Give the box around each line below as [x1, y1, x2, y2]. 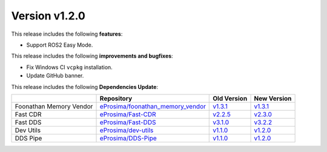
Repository [99, 94, 133, 102]
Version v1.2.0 [11, 9, 86, 22]
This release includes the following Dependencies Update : [11, 83, 159, 90]
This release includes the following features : [11, 30, 123, 38]
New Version [254, 94, 292, 102]
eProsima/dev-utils [99, 126, 154, 134]
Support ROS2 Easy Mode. [26, 41, 93, 48]
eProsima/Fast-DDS [99, 118, 156, 127]
